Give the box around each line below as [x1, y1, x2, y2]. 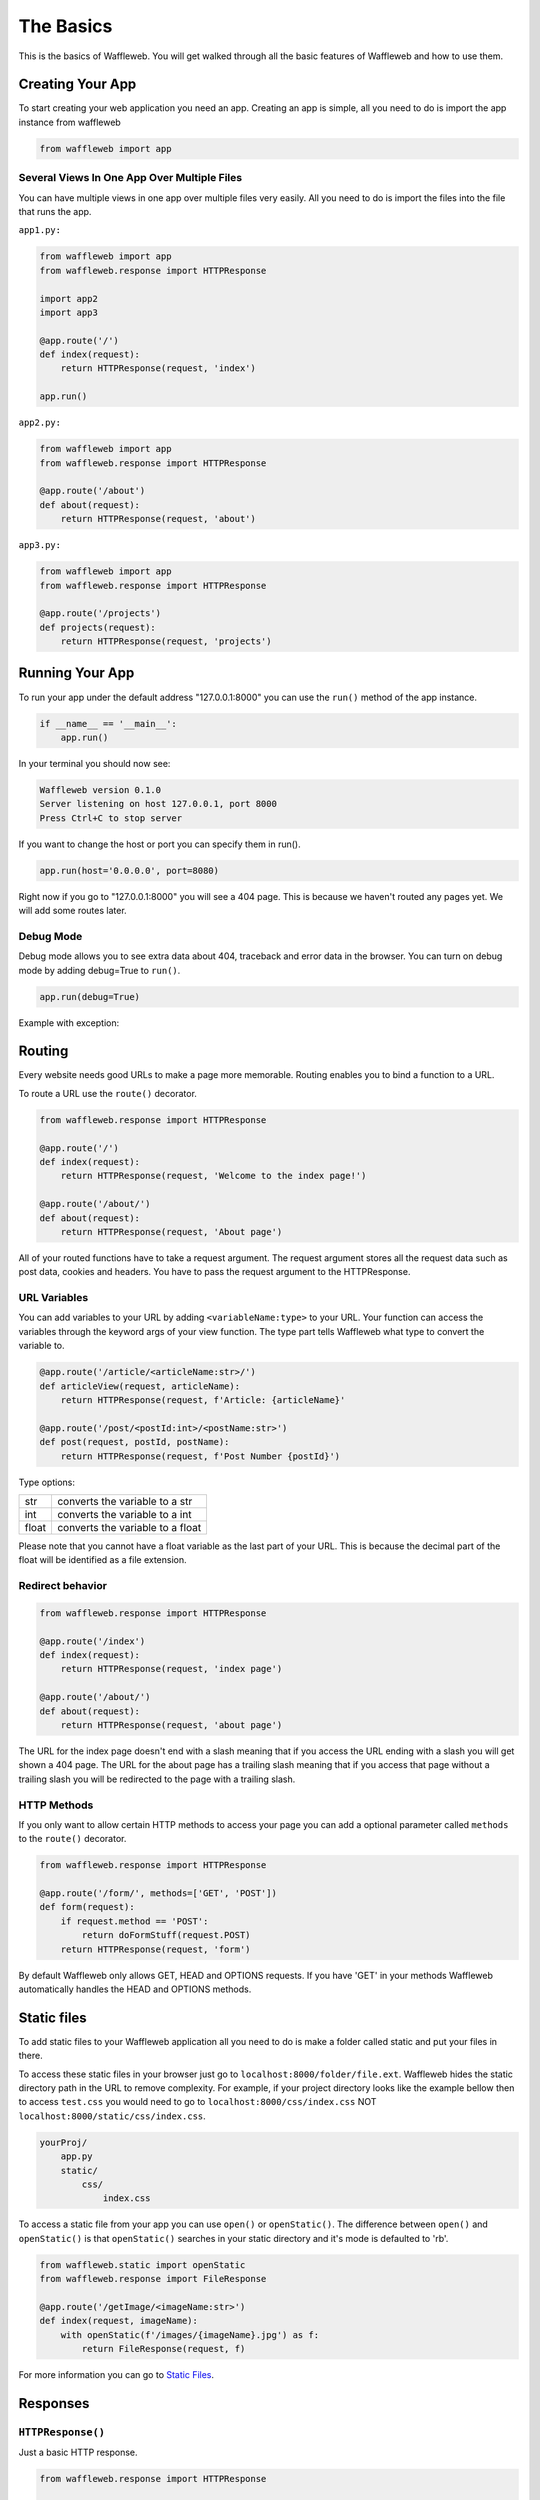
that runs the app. [18, 205, 92, 217]
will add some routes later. [18, 905, 127, 917]
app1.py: [18, 225, 62, 236]
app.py [60, 2151, 93, 2162]
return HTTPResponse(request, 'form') [60, 1943, 251, 1955]
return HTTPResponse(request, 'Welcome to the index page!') [60, 1170, 367, 1182]
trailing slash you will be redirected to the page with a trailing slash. [18, 1773, 296, 1785]
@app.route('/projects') [39, 608, 162, 619]
